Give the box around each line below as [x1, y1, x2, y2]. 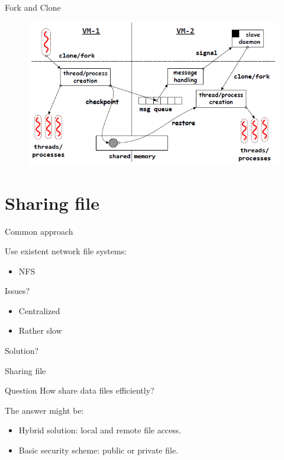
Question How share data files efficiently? [5, 384, 154, 397]
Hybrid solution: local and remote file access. [18, 424, 182, 436]
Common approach [5, 225, 73, 237]
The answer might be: [5, 404, 84, 416]
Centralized [18, 304, 60, 317]
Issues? [5, 285, 30, 297]
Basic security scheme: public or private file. [18, 444, 179, 456]
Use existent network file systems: [5, 245, 127, 257]
